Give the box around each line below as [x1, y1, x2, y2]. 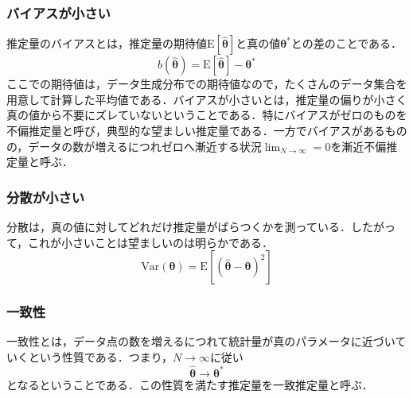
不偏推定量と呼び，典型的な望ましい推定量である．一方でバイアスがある [6, 122, 385, 138]
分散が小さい [6, 187, 85, 207]
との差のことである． [290, 35, 403, 52]
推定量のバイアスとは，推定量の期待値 [6, 35, 207, 52]
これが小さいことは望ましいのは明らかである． [28, 234, 273, 250]
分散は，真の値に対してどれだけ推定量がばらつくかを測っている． [6, 218, 351, 234]
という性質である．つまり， [28, 349, 173, 365]
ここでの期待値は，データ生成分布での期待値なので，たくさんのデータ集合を [6, 75, 407, 92]
